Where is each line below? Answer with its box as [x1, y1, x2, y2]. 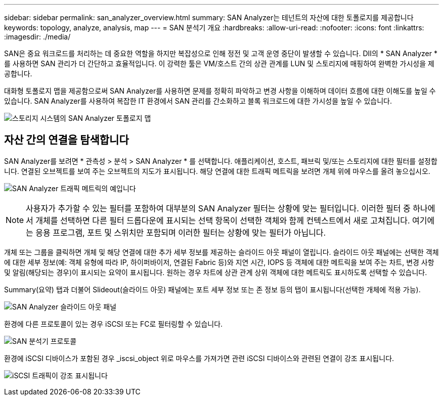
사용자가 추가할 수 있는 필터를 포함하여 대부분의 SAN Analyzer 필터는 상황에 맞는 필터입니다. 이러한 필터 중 [26, 203, 411, 213]
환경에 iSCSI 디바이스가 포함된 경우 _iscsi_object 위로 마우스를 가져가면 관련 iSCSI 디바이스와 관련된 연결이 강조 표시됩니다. [4, 353, 394, 363]
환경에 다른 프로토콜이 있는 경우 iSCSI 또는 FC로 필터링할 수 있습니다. [4, 319, 223, 328]
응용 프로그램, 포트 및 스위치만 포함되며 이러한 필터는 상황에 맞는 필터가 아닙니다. [35, 227, 326, 238]
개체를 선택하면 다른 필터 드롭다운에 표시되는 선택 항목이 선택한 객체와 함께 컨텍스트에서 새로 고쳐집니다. [35, 215, 410, 226]
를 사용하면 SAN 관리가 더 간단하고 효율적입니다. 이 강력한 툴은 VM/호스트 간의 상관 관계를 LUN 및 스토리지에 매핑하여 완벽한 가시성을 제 [4, 59, 434, 68]
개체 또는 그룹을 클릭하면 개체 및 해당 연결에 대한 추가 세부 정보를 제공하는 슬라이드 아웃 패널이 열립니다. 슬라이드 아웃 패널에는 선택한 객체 [4, 247, 439, 256]
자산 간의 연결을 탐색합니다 [4, 134, 129, 147]
